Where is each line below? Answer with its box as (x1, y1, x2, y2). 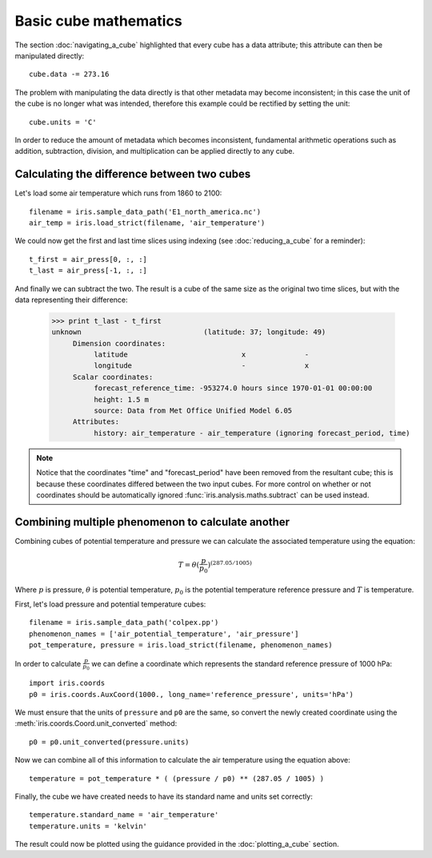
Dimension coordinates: (72, 339, 166, 348)
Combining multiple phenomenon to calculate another (14, 515, 290, 529)
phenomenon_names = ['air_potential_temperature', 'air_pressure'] (29, 629, 299, 638)
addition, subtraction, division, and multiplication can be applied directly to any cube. (14, 147, 295, 156)
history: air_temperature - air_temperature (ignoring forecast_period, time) (93, 429, 411, 437)
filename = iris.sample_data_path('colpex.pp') (29, 618, 219, 627)
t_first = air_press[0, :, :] (29, 255, 148, 264)
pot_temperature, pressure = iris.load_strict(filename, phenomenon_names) (29, 641, 333, 650)
